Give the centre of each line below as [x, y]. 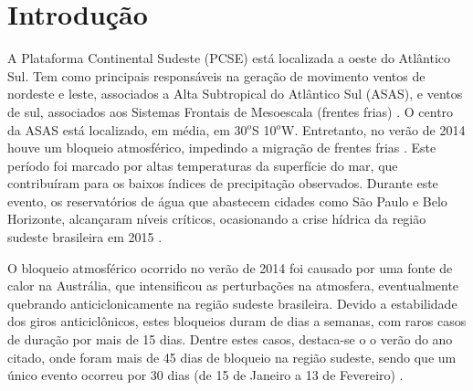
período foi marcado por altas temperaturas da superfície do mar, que [203, 165]
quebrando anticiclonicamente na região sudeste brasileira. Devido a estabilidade [232, 303]
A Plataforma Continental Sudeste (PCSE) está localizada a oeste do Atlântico [229, 58]
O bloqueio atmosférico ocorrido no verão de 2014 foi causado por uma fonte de [230, 267]
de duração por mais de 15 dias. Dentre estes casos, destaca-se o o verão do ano [230, 339]
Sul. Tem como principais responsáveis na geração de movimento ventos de [216, 75]
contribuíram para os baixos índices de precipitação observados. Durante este [223, 183]
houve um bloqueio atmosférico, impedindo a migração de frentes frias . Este [222, 148]
